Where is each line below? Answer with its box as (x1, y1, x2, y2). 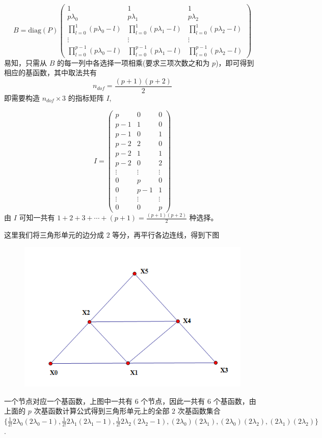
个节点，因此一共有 (141, 395, 205, 406)
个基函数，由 (213, 395, 256, 406)
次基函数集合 (177, 405, 221, 416)
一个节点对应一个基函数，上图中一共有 (4, 395, 132, 406)
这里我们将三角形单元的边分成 (4, 229, 104, 240)
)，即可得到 (216, 57, 254, 68)
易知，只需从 (4, 57, 47, 68)
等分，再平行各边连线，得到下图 (112, 229, 220, 240)
